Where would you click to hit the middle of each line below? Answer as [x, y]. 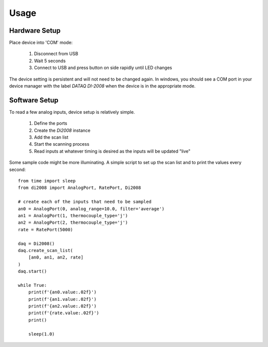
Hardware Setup [35, 31]
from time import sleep [47, 181]
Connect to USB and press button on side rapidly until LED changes [103, 68]
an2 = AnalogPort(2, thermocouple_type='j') [73, 223]
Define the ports [51, 123]
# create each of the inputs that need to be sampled [85, 202]
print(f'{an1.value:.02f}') [62, 299]
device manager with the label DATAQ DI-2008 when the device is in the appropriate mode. [102, 86]
